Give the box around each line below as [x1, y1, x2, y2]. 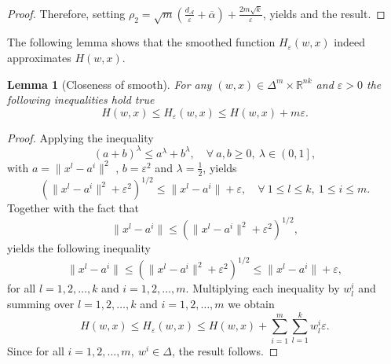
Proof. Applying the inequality [7, 129, 154, 145]
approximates [7, 50, 71, 66]
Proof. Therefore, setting [7, 5, 126, 21]
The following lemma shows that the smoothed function [7, 34, 276, 50]
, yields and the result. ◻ [262, 5, 386, 21]
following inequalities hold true [7, 91, 155, 108]
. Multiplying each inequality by [185, 280, 340, 296]
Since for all [7, 342, 64, 358]
